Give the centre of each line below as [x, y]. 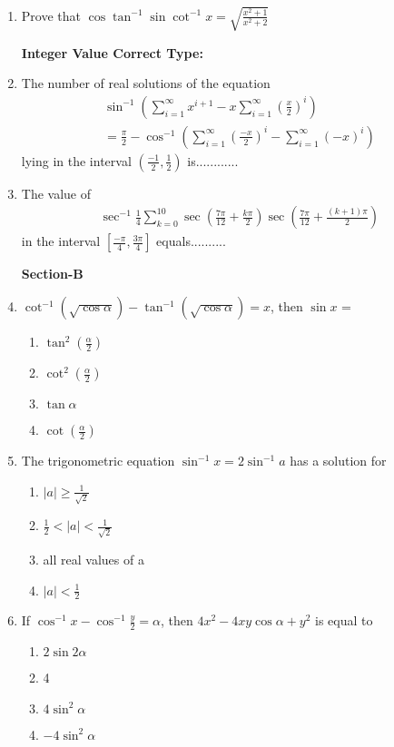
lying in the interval [76, 160]
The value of [56, 193]
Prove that [51, 15]
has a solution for [338, 461]
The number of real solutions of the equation [146, 83]
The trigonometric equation [98, 461]
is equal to [344, 620]
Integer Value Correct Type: [112, 52]
